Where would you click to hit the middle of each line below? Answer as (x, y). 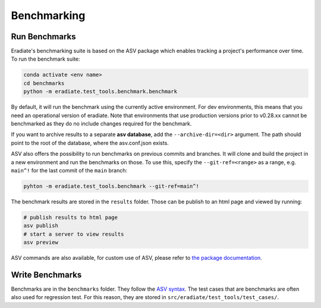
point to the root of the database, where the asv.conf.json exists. (90, 143)
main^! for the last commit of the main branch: (69, 170)
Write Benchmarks (46, 274)
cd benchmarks (44, 83)
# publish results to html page (71, 217)
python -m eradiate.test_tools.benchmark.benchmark (100, 92)
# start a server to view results (74, 234)
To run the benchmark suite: (45, 59)
